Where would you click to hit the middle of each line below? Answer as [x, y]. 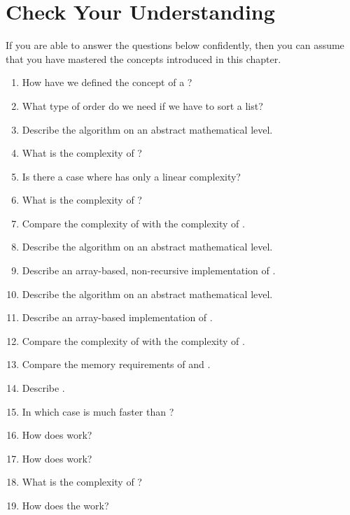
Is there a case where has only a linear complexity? [131, 176]
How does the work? [65, 505]
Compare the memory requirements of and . [116, 364]
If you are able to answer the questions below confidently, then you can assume [175, 45]
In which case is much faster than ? [98, 411]
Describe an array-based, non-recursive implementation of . [149, 270]
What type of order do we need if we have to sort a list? [142, 105]
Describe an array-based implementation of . [117, 317]
